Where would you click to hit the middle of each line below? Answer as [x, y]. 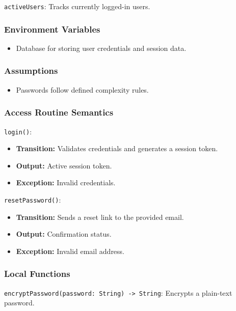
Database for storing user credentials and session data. [101, 48]
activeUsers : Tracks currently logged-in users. [77, 6]
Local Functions [37, 274]
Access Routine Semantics [59, 112]
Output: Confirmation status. [64, 234]
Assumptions [31, 70]
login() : [18, 131]
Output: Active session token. [64, 165]
